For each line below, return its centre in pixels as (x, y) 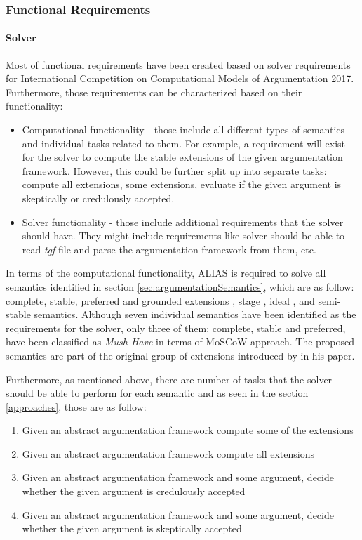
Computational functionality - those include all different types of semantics (183, 130)
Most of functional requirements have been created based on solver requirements (178, 64)
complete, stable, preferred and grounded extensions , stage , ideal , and (160, 300)
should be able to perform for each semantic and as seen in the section (157, 393)
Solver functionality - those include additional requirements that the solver (183, 222)
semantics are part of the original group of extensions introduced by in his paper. (180, 355)
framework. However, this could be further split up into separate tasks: (174, 170)
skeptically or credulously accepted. (98, 198)
